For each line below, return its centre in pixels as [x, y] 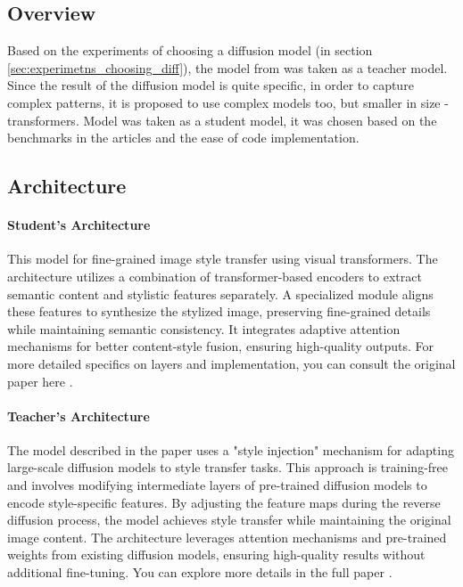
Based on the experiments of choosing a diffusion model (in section [190, 50]
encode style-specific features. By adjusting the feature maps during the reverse [224, 502]
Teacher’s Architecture [79, 416]
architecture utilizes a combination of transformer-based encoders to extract [215, 276]
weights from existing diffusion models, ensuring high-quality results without [216, 554]
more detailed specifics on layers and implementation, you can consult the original [231, 363]
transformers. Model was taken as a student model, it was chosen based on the [222, 120]
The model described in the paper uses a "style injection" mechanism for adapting [231, 449]
